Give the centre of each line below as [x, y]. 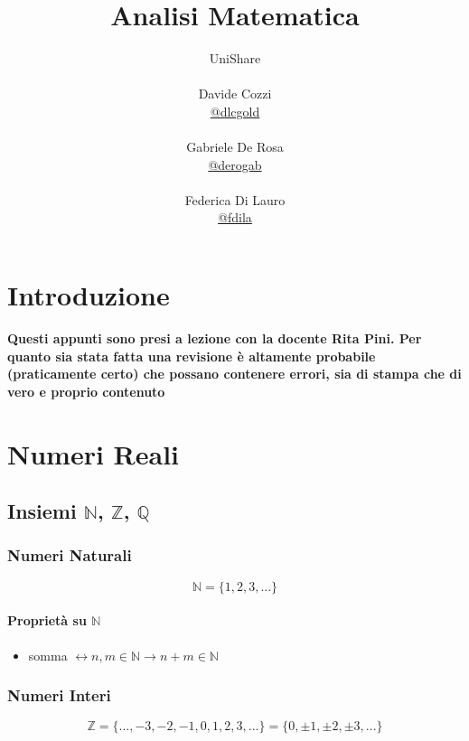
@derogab [235, 164]
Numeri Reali [94, 453]
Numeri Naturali [70, 555]
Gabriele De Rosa [235, 147]
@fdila [235, 217]
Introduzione [89, 295]
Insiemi [42, 511]
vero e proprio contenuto [86, 391]
